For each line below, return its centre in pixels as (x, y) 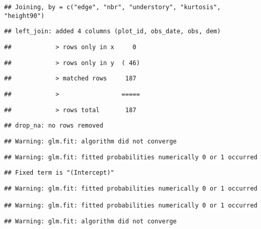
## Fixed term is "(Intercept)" (59, 173)
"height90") (24, 16)
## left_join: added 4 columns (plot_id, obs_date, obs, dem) (113, 32)
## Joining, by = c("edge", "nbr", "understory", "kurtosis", (113, 7)
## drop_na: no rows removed (54, 126)
